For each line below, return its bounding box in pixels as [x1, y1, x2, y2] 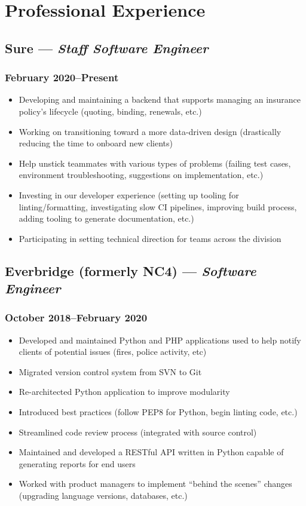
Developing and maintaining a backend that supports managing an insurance [19, 93, 301, 106]
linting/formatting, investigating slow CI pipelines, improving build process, [19, 200, 297, 213]
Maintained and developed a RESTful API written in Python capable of [19, 446, 284, 458]
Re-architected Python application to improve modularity [19, 385, 230, 398]
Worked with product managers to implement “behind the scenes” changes [19, 477, 292, 490]
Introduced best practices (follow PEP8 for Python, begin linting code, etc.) [19, 406, 298, 418]
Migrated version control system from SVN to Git [19, 365, 202, 378]
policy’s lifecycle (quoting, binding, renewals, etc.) [19, 105, 202, 117]
